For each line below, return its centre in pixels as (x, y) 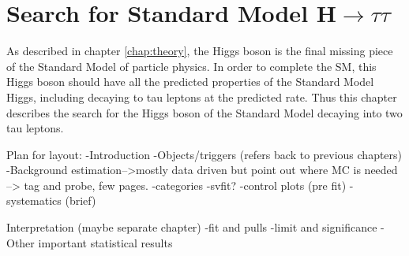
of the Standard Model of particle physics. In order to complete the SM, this (191, 66)
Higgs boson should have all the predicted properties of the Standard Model (190, 82)
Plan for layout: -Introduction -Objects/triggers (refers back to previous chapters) (204, 154)
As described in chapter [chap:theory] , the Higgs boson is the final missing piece (200, 51)
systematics (34, 200)
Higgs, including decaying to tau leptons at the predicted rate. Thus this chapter (202, 96)
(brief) (81, 200)
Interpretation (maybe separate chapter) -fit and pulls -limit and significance (192, 227)
